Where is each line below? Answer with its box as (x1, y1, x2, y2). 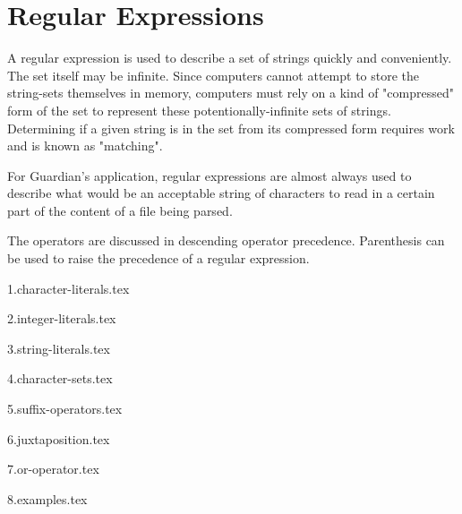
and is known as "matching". (7, 136, 163, 155)
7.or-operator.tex (7, 459, 99, 478)
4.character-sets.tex (7, 369, 113, 388)
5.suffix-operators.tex (7, 399, 123, 418)
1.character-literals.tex (7, 278, 130, 297)
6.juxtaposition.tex (7, 429, 110, 448)
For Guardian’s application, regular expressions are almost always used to (7, 166, 412, 184)
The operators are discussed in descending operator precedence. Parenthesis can (7, 231, 445, 250)
